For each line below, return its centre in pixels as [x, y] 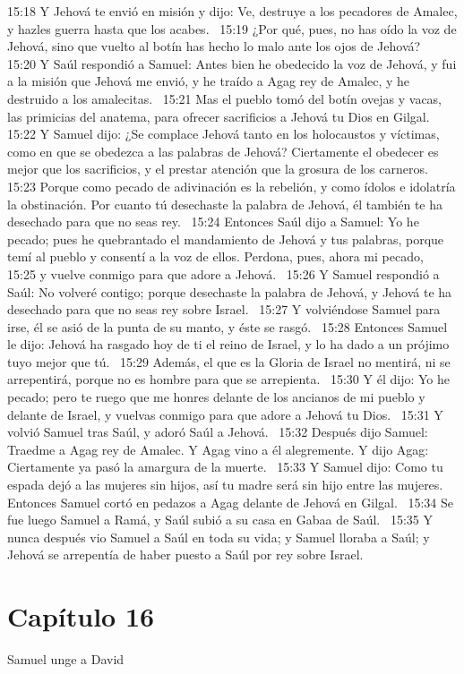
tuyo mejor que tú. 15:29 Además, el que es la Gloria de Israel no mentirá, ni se [229, 361]
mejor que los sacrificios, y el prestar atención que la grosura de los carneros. [218, 169]
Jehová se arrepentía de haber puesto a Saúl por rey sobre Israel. [185, 555]
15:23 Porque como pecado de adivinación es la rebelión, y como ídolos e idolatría [232, 186]
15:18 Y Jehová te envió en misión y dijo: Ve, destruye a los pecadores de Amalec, [232, 11]
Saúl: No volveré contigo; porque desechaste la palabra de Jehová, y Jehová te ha [230, 291]
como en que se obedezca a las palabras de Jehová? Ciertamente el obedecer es [223, 151]
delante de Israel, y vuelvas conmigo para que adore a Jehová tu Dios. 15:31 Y [225, 414]
